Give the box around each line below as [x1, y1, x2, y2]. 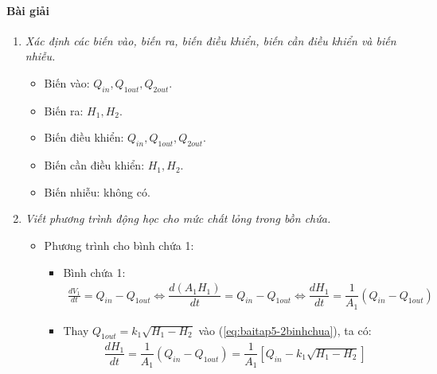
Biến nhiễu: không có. [44, 183, 150, 200]
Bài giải [6, 2, 49, 18]
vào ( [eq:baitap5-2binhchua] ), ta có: [198, 321, 372, 338]
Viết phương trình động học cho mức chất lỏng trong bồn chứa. [25, 210, 331, 227]
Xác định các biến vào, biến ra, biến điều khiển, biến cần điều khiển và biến [25, 32, 396, 49]
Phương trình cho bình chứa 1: [44, 236, 194, 253]
